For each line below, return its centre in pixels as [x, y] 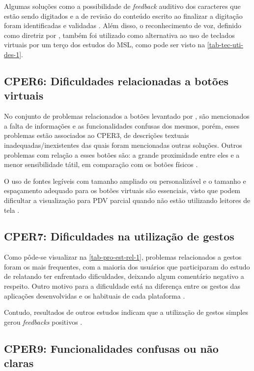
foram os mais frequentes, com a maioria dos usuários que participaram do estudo [127, 266]
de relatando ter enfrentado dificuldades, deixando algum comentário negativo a [124, 276]
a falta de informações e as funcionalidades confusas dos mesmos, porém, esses [122, 125]
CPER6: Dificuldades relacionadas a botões [116, 81]
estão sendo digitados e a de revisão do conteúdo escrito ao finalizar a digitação [123, 16]
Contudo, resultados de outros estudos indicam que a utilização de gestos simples [126, 312]
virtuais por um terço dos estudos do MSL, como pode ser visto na [105, 45]
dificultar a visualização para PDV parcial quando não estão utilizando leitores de [127, 200]
